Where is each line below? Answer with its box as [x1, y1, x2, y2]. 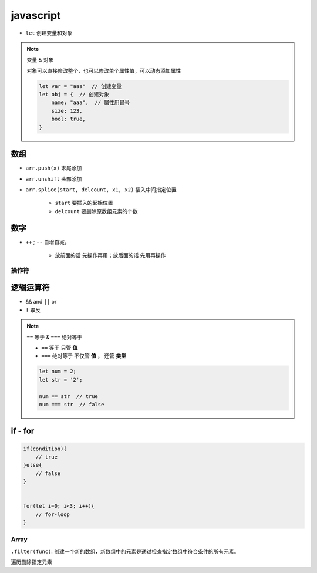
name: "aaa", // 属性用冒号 [51, 99, 130, 106]
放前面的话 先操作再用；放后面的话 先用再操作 [55, 252, 166, 259]
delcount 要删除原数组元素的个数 [55, 207, 138, 214]
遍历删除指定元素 [11, 558, 52, 566]
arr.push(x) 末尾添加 [25, 164, 82, 171]
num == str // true [39, 393, 98, 399]
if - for [11, 426, 35, 436]
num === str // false [39, 401, 104, 407]
